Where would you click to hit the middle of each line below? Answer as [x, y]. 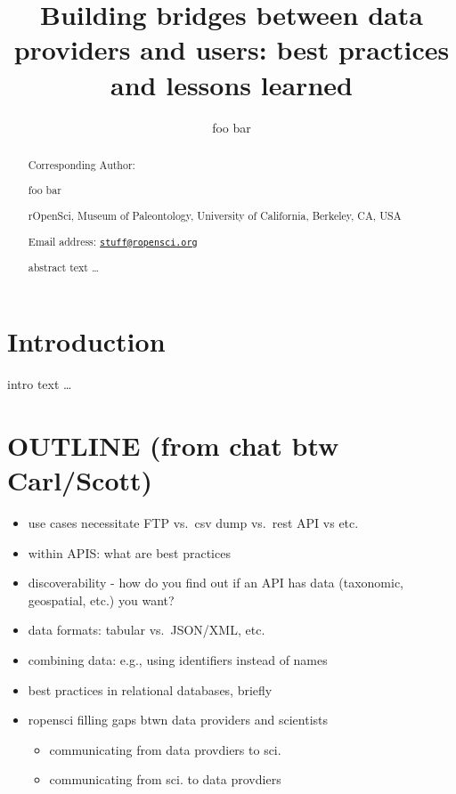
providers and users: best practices [232, 49]
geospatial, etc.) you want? [101, 600]
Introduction [86, 341]
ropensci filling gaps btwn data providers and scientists [178, 720]
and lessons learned [232, 84]
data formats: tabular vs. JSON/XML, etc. [147, 630]
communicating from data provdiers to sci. [165, 749]
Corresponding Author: [81, 164]
